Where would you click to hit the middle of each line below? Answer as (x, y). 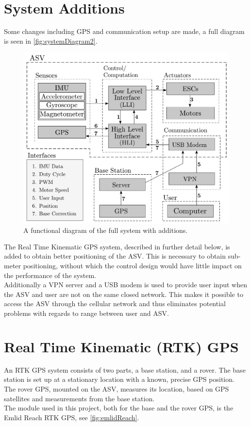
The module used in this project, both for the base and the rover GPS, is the (119, 408)
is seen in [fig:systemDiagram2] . (51, 41)
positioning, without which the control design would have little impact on (132, 266)
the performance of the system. (50, 275)
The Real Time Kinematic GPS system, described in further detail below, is (117, 246)
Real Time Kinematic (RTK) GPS (121, 346)
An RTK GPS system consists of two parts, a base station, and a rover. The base (125, 369)
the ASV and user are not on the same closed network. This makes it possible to (124, 294)
